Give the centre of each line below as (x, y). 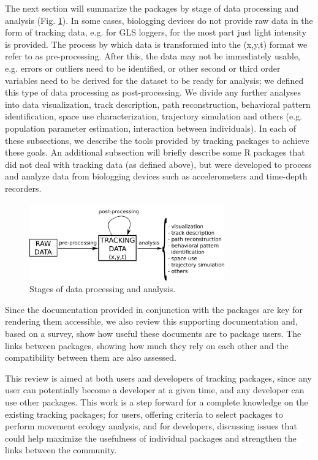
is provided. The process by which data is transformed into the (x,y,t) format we (156, 44)
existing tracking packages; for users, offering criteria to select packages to (144, 414)
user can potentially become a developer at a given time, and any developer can (155, 390)
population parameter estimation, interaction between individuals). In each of (151, 128)
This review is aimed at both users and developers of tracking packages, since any (158, 378)
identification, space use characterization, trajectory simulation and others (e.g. (154, 116)
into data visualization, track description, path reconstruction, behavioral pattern (158, 104)
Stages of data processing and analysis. (103, 289)
